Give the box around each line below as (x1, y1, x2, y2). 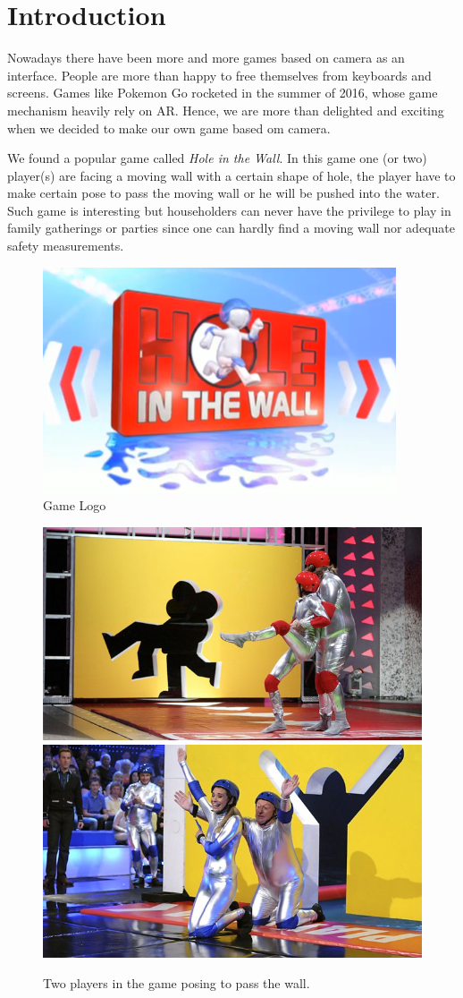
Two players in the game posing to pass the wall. (43, 974, 310, 993)
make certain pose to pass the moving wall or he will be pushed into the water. (7, 183, 440, 202)
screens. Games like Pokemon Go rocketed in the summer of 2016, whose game (7, 83, 438, 102)
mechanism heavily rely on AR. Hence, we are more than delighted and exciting (7, 100, 444, 119)
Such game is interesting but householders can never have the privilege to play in (7, 200, 451, 219)
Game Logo (43, 496, 106, 515)
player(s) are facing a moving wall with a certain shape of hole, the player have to (7, 166, 456, 184)
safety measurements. (7, 236, 124, 255)
